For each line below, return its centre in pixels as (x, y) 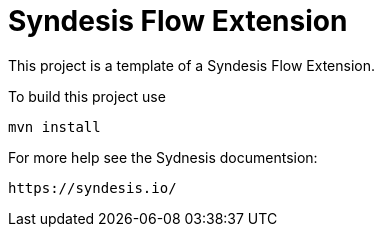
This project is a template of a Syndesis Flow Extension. (192, 65)
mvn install (54, 126)
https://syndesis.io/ (92, 187)
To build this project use (87, 96)
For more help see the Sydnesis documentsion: (163, 157)
